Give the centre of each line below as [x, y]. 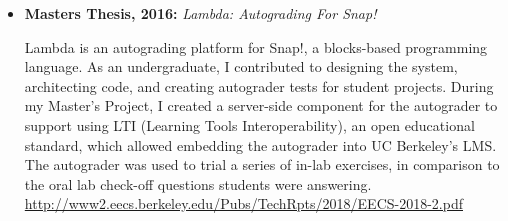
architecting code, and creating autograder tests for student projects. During [259, 85]
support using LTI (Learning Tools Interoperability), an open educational [249, 124]
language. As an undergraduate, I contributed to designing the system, [241, 66]
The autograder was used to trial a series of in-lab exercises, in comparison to [262, 164]
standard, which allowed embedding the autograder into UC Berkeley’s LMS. [260, 144]
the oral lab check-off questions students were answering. [198, 183]
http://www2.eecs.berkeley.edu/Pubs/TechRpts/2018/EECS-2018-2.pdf [243, 203]
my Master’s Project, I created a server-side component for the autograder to [261, 105]
